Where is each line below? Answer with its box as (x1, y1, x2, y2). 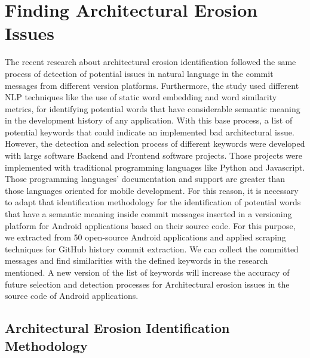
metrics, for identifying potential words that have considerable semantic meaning (5, 102, 300, 115)
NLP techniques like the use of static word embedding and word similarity (5, 91, 277, 103)
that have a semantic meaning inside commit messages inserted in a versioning (5, 208, 292, 220)
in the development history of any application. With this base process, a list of (5, 114, 293, 126)
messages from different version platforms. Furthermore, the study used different (5, 79, 299, 91)
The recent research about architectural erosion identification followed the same (5, 55, 296, 68)
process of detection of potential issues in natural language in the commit (5, 67, 274, 79)
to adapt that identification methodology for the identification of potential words (5, 196, 301, 208)
